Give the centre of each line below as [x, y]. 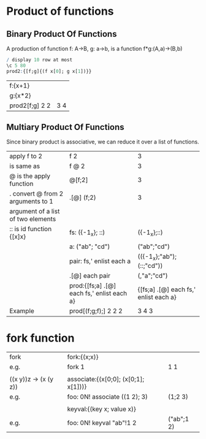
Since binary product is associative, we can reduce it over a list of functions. [103, 142]
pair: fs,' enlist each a [100, 261]
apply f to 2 [26, 156]
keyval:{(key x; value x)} [101, 409]
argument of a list [35, 212]
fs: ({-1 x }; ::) [87, 233]
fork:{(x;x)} [83, 357]
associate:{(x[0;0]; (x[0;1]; [106, 379]
